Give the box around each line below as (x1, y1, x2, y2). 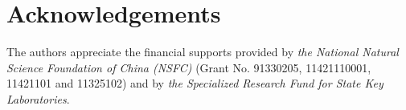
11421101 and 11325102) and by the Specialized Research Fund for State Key (6, 75, 383, 92)
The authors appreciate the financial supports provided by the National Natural (6, 43, 399, 60)
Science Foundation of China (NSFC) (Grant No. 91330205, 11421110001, (6, 59, 371, 75)
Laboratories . (6, 90, 70, 107)
